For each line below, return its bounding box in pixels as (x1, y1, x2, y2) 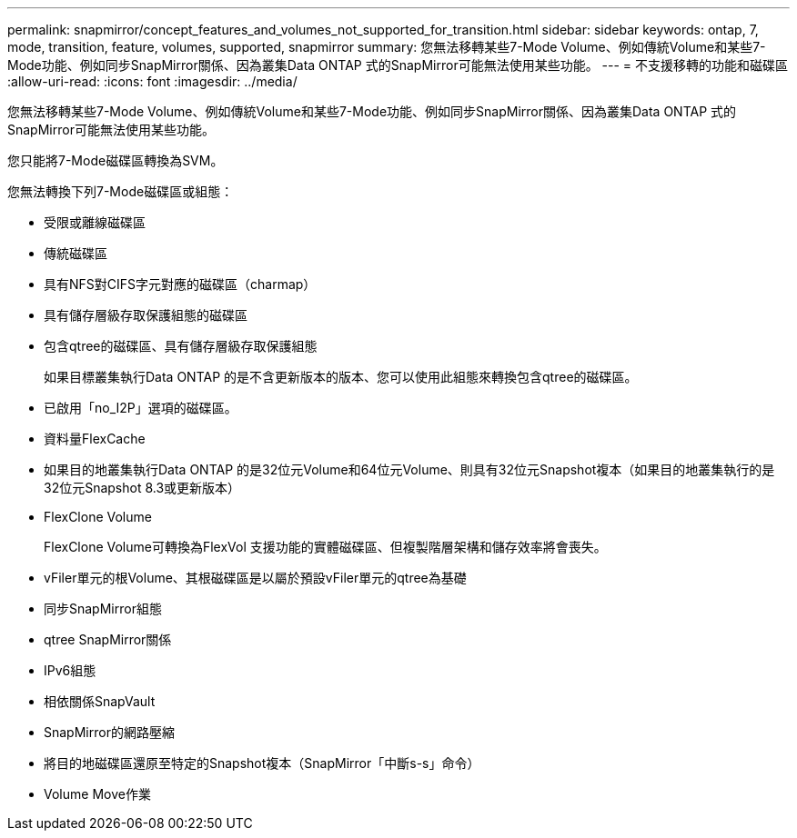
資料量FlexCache (44, 431, 146, 446)
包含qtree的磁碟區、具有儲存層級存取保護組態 (44, 338, 318, 354)
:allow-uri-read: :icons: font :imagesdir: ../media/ (7, 74, 298, 89)
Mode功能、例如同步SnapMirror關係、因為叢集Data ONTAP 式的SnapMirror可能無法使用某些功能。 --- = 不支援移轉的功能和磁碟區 (7, 57, 789, 73)
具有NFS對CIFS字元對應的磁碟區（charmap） (44, 276, 317, 292)
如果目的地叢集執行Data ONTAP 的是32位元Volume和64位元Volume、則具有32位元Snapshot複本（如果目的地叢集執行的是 (44, 462, 775, 477)
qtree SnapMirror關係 (44, 632, 172, 647)
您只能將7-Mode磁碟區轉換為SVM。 (7, 153, 224, 168)
